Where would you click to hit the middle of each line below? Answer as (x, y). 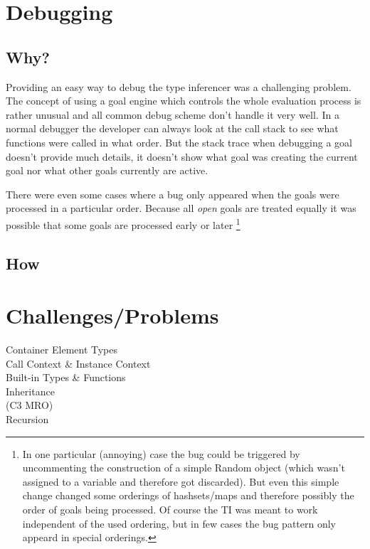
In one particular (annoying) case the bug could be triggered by (161, 453)
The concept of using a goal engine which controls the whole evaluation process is (184, 101)
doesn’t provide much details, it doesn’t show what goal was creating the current (182, 156)
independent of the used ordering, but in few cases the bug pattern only (179, 523)
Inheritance (30, 391)
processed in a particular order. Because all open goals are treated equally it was (181, 208)
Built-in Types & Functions (66, 377)
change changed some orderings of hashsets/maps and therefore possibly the (188, 495)
